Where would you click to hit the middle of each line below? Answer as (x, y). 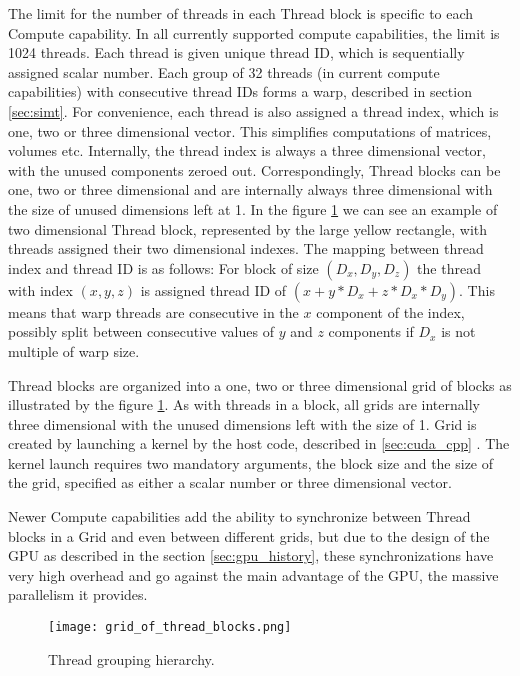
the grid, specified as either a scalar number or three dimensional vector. (230, 482)
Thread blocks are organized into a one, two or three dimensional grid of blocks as (260, 384)
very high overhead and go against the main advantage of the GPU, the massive (253, 574)
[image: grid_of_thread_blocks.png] (170, 627)
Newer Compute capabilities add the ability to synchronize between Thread (239, 516)
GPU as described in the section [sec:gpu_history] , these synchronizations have (251, 555)
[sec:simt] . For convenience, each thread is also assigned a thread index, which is (253, 110)
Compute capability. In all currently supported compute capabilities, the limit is (254, 32)
